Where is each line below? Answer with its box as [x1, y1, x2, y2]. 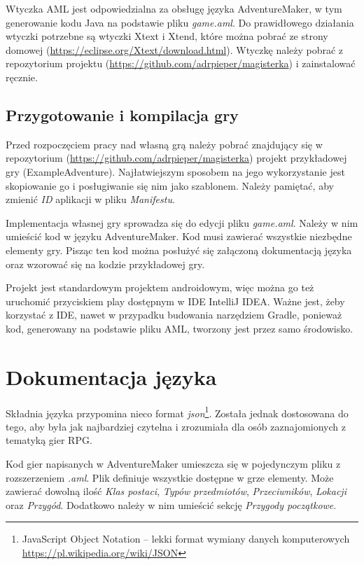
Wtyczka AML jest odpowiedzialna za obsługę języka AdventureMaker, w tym [6, 1, 342, 15]
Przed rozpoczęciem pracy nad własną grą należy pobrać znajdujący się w [6, 137, 323, 151]
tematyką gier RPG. [6, 433, 92, 447]
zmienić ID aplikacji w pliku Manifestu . [6, 192, 175, 207]
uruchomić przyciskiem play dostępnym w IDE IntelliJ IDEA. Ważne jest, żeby [6, 293, 345, 308]
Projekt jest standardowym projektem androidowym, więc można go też [6, 280, 314, 295]
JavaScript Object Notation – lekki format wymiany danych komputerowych [22, 531, 350, 546]
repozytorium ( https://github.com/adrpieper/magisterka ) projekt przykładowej [6, 151, 347, 165]
